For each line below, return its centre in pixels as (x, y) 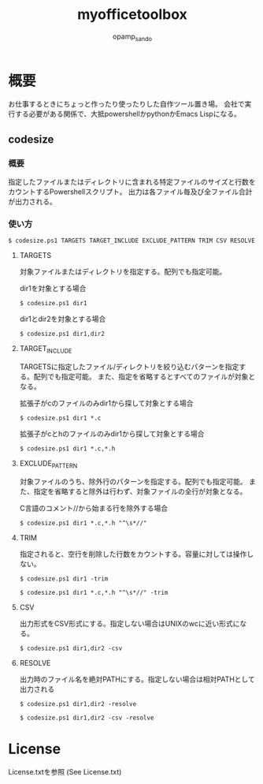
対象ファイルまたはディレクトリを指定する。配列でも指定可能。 (123, 272)
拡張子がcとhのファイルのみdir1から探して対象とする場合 (112, 434)
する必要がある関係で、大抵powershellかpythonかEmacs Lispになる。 (128, 114)
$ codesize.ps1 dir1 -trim (64, 579)
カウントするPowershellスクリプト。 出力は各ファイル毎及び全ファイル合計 (130, 192)
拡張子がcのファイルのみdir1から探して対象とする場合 (106, 403)
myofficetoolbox (132, 15)
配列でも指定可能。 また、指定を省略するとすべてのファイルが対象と (144, 377)
